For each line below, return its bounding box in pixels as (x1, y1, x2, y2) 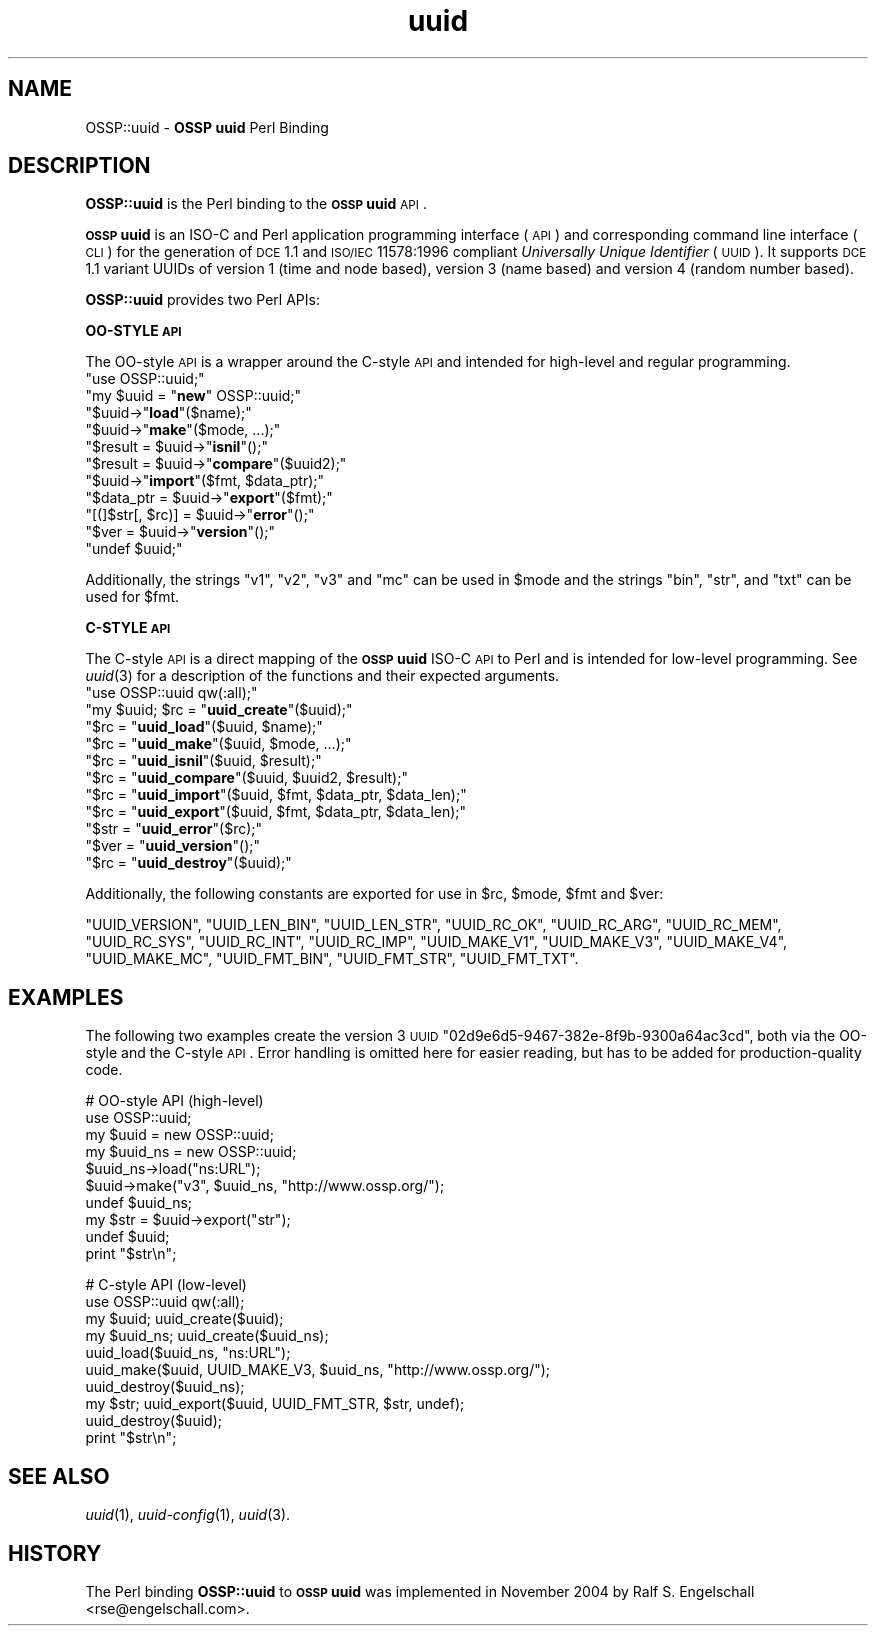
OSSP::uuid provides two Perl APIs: (85, 291, 320, 309)
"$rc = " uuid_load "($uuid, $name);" (85, 718, 323, 736)
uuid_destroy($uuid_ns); (85, 1378, 245, 1396)
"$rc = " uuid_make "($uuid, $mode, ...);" (85, 735, 352, 753)
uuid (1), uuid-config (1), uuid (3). (85, 1506, 291, 1524)
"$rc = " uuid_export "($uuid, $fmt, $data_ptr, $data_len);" (85, 803, 467, 821)
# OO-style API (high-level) (85, 1092, 264, 1110)
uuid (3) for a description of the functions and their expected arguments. (85, 667, 560, 685)
